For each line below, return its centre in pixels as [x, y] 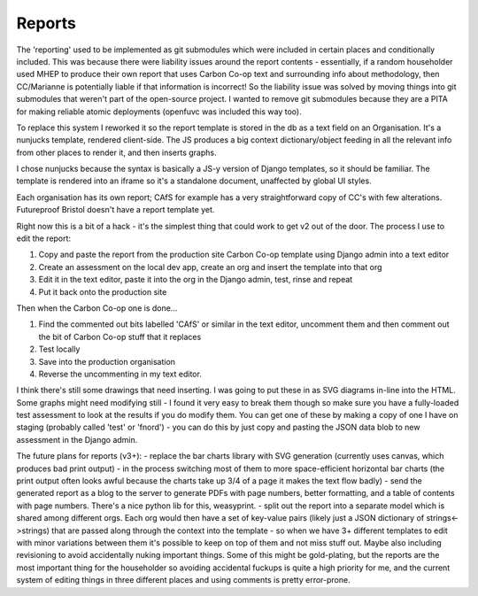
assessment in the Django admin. [77, 439]
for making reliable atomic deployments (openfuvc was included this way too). [159, 112]
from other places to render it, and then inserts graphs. [116, 152]
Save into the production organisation [107, 361]
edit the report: [43, 238]
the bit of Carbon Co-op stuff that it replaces [120, 337]
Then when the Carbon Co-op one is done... [97, 308]
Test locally [59, 349]
